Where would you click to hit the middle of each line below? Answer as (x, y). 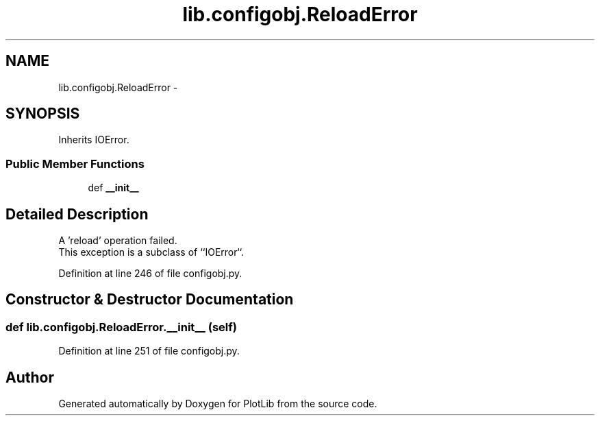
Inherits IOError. (94, 140)
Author (30, 377)
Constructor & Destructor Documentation (150, 300)
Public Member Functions (75, 164)
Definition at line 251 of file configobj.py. (149, 351)
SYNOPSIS (43, 114)
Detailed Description (77, 214)
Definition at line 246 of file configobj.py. (150, 274)
